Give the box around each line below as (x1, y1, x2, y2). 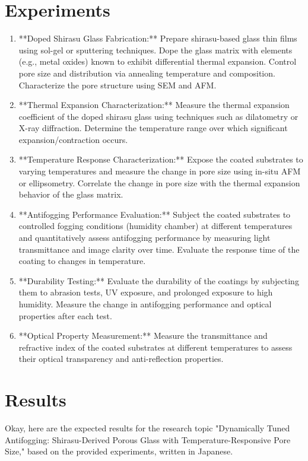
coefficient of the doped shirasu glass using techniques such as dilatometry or (18, 110, 299, 122)
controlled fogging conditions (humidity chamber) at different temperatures (18, 220, 293, 232)
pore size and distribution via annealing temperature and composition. (18, 66, 275, 79)
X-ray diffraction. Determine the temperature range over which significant (18, 122, 288, 134)
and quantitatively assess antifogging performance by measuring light (18, 231, 271, 244)
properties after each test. (18, 309, 112, 322)
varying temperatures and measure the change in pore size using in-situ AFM (18, 165, 301, 177)
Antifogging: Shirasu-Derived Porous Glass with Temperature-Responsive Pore (5, 433, 291, 446)
